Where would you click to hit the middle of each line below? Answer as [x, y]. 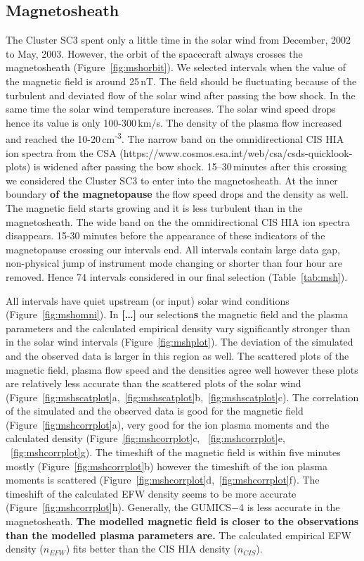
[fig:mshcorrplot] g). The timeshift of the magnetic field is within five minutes [176, 452]
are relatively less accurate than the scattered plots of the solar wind [154, 383]
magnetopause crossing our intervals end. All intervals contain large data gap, [173, 249]
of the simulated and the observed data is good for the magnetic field [155, 411]
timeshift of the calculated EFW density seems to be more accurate [151, 493]
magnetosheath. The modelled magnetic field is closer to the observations [182, 521]
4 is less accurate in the [290, 507]
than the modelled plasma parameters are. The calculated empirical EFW [178, 535]
